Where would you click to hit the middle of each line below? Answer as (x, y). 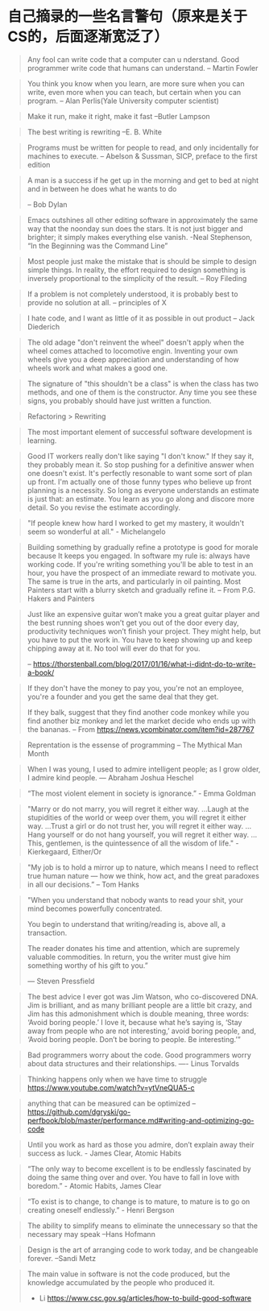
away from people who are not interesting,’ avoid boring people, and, (142, 1031)
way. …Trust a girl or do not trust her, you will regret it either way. (135, 825)
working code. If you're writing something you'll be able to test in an (140, 564)
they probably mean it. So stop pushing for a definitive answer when (141, 465)
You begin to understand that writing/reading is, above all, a (126, 924)
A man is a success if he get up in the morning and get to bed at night (143, 180)
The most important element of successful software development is (140, 432)
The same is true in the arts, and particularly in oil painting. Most (134, 581)
